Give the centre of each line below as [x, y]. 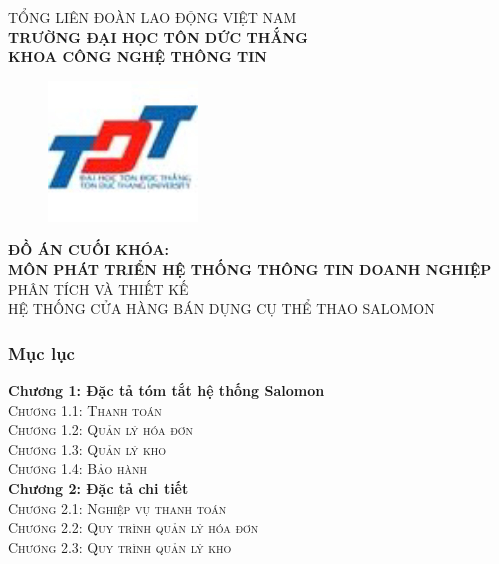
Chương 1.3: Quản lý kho [87, 448]
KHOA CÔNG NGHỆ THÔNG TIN [137, 56]
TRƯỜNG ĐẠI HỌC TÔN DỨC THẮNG [158, 36]
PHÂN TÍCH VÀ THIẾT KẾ [98, 288]
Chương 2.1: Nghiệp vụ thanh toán [117, 507]
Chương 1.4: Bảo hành [77, 468]
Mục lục [41, 352]
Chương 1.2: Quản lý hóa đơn [101, 429]
